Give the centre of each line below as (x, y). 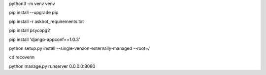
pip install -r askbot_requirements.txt (47, 21)
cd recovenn (22, 57)
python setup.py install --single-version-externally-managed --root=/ (80, 48)
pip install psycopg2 (30, 30)
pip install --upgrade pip (34, 13)
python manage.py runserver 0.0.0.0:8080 (52, 66)
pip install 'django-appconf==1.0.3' (45, 39)
